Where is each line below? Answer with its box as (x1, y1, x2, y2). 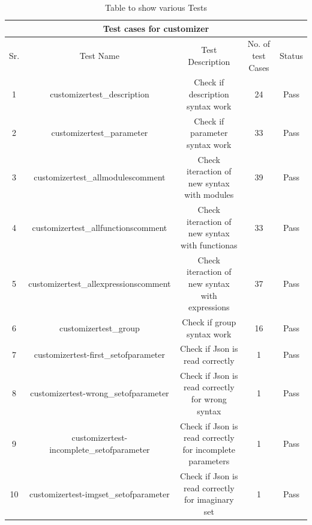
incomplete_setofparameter (49, 443, 150, 455)
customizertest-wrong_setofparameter (30, 387, 169, 399)
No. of (247, 37, 271, 50)
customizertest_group (59, 321, 140, 334)
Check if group (182, 316, 236, 328)
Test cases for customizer (103, 22, 209, 34)
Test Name (79, 49, 119, 62)
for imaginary (184, 493, 234, 506)
